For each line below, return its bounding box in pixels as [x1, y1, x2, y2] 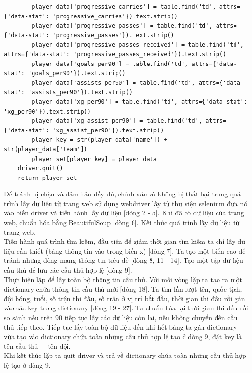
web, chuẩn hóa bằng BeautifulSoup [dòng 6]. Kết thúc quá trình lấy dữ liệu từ [4, 217, 240, 227]
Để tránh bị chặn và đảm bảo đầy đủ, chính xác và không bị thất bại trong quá [4, 189, 241, 199]
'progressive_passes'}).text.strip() [52, 32, 174, 39]
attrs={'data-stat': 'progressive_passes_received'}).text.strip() [4, 50, 227, 58]
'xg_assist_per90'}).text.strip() [52, 127, 164, 134]
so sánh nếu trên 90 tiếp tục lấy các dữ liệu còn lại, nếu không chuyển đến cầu [4, 312, 238, 322]
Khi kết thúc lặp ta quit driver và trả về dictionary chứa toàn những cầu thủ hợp [4, 350, 246, 360]
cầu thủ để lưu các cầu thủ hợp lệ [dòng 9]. [4, 265, 132, 275]
